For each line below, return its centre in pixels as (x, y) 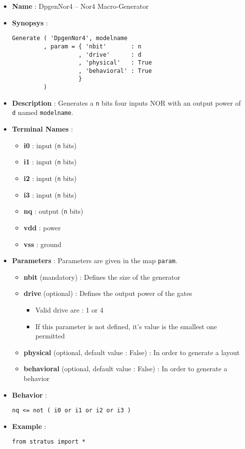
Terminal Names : (42, 129)
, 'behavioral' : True (115, 71)
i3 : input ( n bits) (50, 194)
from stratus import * (49, 442)
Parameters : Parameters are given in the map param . (95, 260)
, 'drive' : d (110, 55)
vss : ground (42, 244)
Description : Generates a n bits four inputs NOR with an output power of (126, 102)
